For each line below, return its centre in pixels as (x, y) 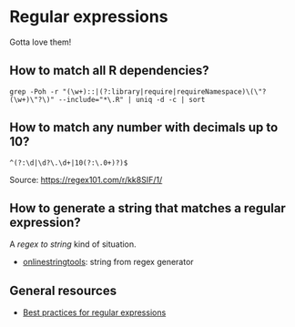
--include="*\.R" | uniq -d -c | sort (132, 99)
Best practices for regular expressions (94, 312)
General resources (63, 290)
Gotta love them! (41, 42)
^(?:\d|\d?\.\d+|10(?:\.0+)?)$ (69, 163)
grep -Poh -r (34, 92)
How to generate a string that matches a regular (148, 208)
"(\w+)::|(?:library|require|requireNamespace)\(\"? (164, 92)
